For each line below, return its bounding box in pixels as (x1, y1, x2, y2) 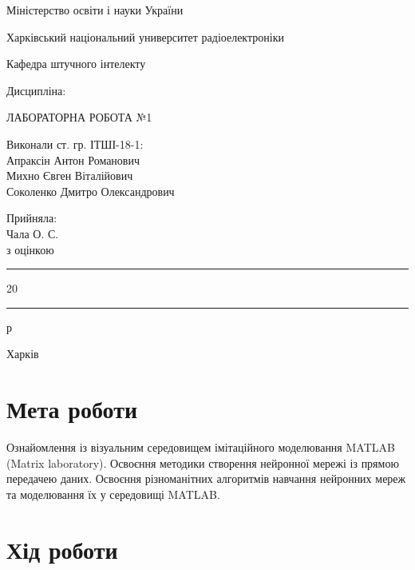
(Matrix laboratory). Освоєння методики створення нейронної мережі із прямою (6, 454, 399, 471)
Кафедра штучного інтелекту (6, 55, 146, 72)
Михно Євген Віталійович (6, 167, 133, 184)
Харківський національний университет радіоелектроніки (6, 28, 284, 45)
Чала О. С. (6, 225, 59, 241)
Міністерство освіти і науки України (6, 2, 184, 18)
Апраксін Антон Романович (6, 151, 140, 168)
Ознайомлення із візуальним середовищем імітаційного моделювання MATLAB (6, 439, 395, 456)
